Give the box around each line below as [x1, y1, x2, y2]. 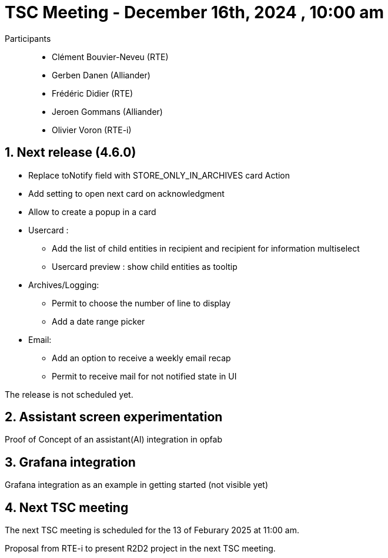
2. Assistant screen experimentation [5, 410, 223, 425]
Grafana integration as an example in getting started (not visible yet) [5, 480, 268, 490]
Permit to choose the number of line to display [52, 298, 231, 308]
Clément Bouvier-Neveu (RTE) [52, 51, 169, 62]
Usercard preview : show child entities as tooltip [52, 261, 238, 272]
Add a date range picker [52, 316, 145, 326]
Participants [5, 33, 51, 44]
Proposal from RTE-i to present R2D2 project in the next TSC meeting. [5, 543, 276, 554]
